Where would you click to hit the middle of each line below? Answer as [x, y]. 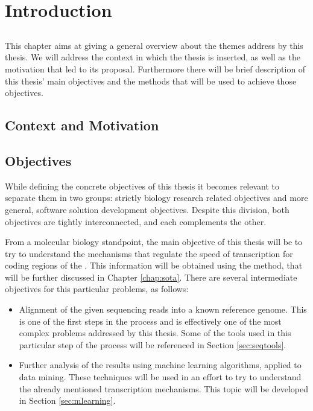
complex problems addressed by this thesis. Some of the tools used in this [155, 333]
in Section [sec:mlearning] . [67, 400]
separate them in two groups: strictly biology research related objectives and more [156, 198]
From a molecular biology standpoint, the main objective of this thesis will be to [154, 242]
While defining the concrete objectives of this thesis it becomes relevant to [142, 186]
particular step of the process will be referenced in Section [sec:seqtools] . [153, 344]
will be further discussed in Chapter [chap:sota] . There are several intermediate [151, 277]
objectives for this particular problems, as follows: [97, 289]
